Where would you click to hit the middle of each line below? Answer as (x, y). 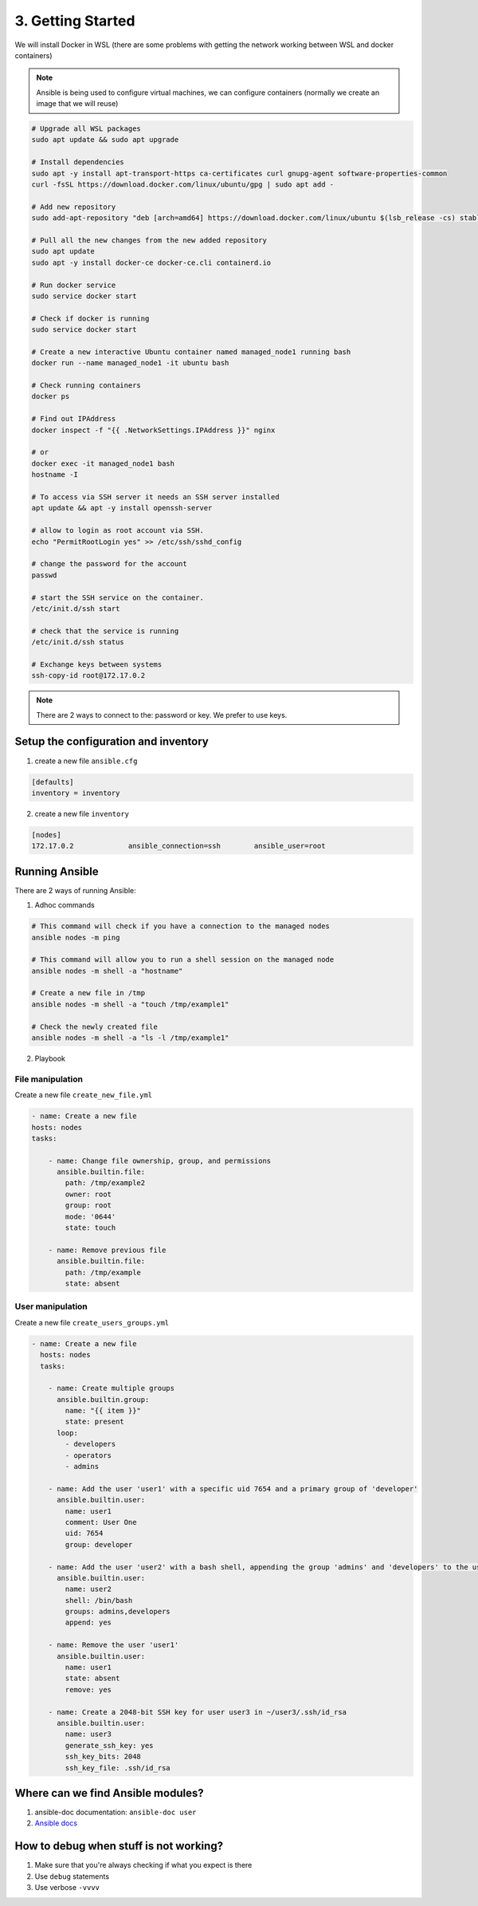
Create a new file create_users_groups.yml (92, 1322)
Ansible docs (56, 1823)
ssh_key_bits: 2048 (103, 1757)
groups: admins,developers (118, 1612)
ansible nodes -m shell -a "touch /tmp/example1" (130, 1004)
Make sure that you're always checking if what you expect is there (143, 1865)
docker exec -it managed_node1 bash (103, 463)
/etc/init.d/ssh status (78, 642)
